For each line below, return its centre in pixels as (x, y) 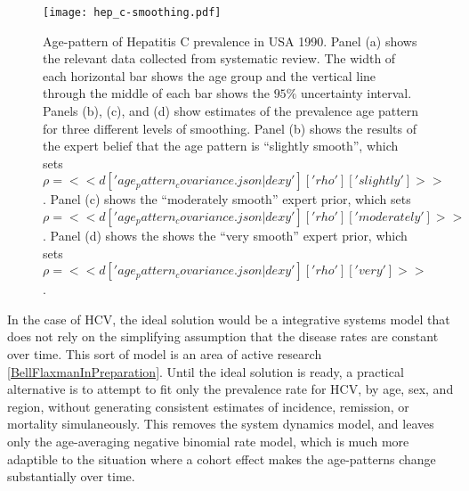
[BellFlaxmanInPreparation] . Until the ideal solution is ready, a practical (206, 371)
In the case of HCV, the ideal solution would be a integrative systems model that (229, 319)
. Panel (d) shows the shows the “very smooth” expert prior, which (225, 235)
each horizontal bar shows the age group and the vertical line (210, 75)
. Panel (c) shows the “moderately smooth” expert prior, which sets (227, 199)
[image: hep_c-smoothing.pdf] (132, 12)
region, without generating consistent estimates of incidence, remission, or (208, 406)
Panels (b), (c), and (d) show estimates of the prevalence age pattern (231, 111)
